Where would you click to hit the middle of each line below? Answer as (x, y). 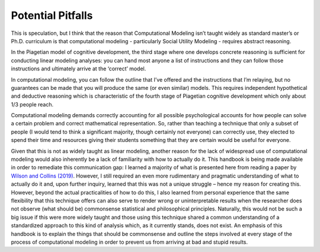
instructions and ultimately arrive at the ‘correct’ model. (79, 69)
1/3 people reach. (32, 104)
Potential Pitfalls (52, 15)
